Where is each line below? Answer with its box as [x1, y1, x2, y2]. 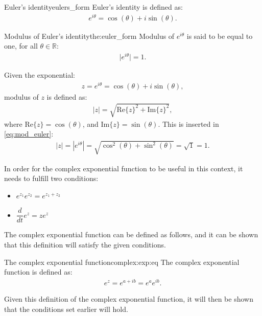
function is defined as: [4, 266, 73, 277]
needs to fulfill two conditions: [4, 173, 99, 184]
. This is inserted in [158, 118, 219, 129]
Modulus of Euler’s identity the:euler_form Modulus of [4, 30, 175, 41]
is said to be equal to [186, 30, 253, 41]
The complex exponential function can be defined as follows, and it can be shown [4, 229, 258, 240]
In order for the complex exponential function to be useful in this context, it [4, 163, 243, 173]
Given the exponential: [4, 70, 75, 80]
